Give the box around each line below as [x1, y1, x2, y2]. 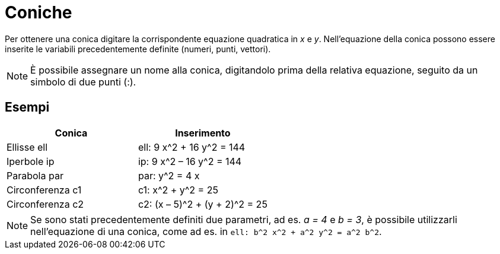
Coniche [5, 2, 72, 23]
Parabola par [7, 169, 63, 182]
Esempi [5, 100, 50, 115]
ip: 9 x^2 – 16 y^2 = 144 [138, 155, 242, 167]
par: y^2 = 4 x [138, 169, 200, 182]
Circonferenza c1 [7, 183, 82, 196]
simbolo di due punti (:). [30, 75, 136, 88]
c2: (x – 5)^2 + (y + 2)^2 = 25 [138, 198, 267, 210]
